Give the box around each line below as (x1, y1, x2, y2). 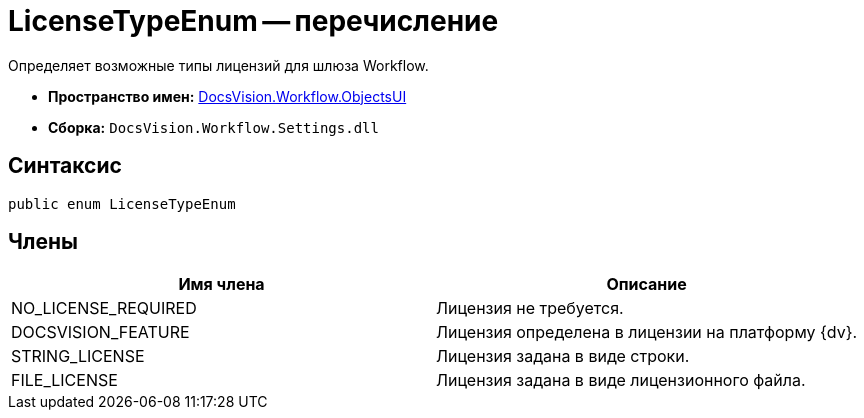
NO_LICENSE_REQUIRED (11, 298, 197, 319)
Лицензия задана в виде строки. (436, 346, 690, 367)
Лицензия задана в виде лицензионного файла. (436, 370, 806, 391)
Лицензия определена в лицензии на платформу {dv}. (436, 322, 858, 343)
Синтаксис (8, 153, 122, 179)
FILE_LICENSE (11, 370, 118, 391)
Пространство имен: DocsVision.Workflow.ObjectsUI (48, 87, 407, 105)
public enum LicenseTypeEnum (8, 195, 236, 212)
